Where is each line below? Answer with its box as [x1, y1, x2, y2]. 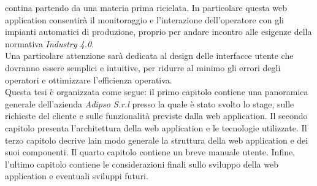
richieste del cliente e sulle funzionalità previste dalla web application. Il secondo [5, 109, 308, 122]
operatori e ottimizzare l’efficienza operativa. [5, 73, 172, 86]
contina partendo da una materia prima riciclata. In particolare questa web [5, 1, 287, 14]
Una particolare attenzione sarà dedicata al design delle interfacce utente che [5, 49, 294, 62]
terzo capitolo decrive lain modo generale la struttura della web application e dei [5, 133, 308, 146]
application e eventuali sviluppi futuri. [5, 169, 148, 182]
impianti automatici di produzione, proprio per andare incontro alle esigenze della [5, 25, 312, 38]
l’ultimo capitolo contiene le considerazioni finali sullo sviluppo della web [5, 157, 278, 170]
